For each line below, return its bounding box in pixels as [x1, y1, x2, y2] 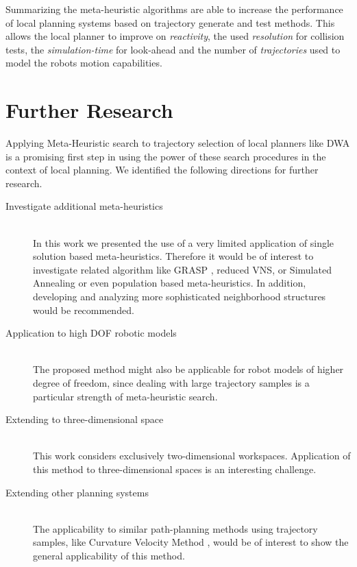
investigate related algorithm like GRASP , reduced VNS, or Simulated [33, 262, 332, 276]
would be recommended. [33, 302, 134, 317]
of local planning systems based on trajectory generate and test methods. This [5, 15, 335, 29]
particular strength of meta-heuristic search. [33, 389, 218, 403]
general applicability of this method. [33, 548, 185, 562]
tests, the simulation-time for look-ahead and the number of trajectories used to [5, 42, 341, 56]
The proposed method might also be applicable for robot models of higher [33, 362, 344, 376]
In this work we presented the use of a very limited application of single [33, 235, 334, 250]
